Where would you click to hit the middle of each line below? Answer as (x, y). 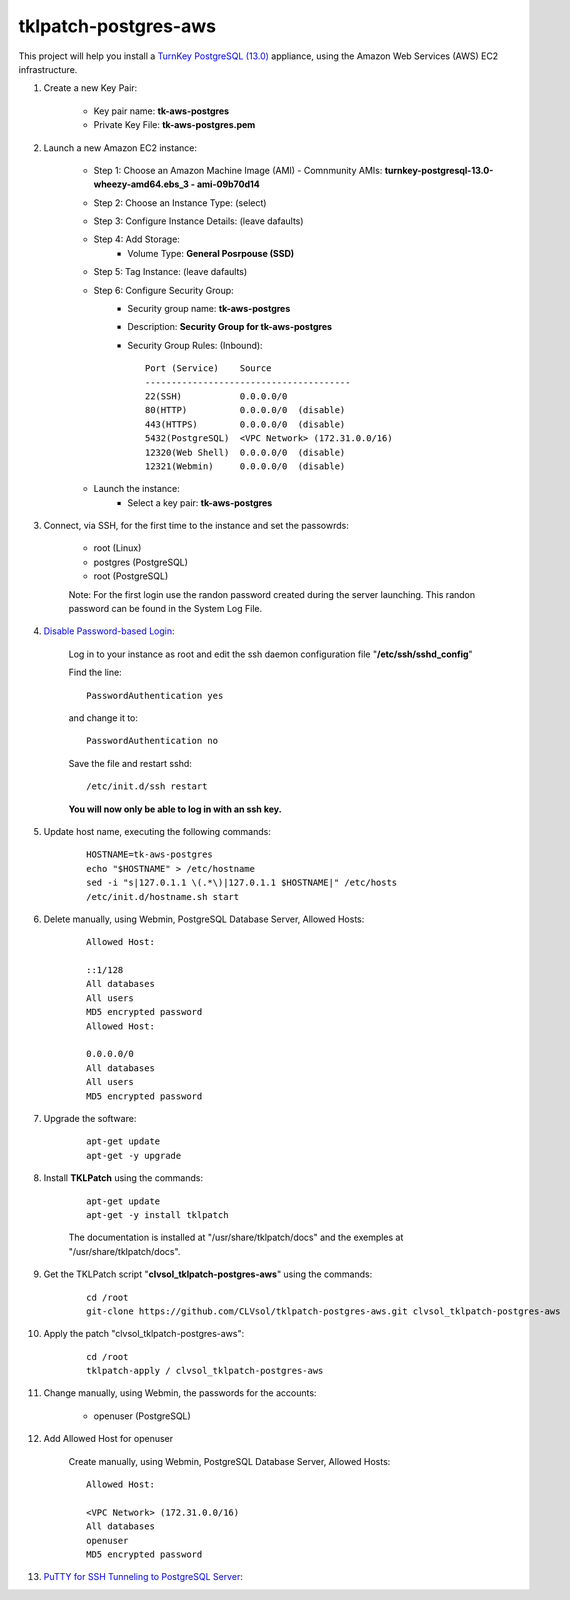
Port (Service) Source (208, 368)
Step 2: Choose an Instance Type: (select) (180, 202)
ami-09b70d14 (228, 184)
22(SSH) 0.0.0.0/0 (216, 396)
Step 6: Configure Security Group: (163, 290)
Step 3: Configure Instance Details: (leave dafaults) (198, 221)
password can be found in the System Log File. (165, 609)
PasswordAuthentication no (152, 741)
